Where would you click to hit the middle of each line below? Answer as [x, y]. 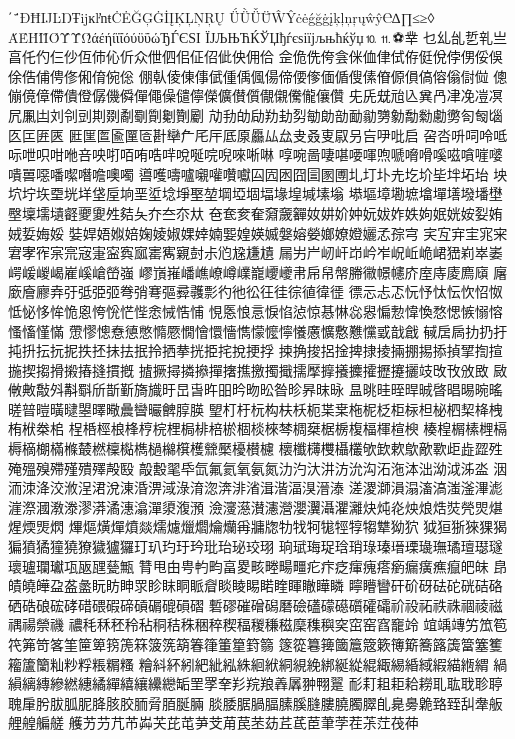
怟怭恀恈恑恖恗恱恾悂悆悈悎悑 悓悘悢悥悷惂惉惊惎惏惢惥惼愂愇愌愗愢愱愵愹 [255, 310]
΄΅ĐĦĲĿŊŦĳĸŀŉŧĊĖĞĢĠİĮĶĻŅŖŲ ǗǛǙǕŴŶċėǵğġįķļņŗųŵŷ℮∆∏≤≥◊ [221, 17]
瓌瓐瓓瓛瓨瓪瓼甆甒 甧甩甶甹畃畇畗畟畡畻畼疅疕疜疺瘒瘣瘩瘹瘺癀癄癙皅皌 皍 [258, 565]
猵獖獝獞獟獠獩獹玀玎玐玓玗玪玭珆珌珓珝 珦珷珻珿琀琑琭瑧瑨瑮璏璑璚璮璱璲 [255, 546]
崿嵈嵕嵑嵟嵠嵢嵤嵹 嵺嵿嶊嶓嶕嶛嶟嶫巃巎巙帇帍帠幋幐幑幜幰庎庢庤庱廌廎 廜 [258, 271]
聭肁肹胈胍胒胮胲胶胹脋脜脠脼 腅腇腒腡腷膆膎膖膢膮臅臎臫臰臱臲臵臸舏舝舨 [255, 702]
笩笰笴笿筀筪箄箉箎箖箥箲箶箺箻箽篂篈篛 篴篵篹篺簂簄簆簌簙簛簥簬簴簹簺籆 [255, 644]
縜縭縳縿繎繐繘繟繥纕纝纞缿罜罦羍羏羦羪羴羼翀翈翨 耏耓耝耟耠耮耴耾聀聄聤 [255, 683]
